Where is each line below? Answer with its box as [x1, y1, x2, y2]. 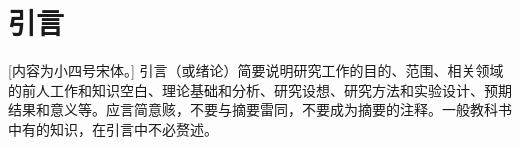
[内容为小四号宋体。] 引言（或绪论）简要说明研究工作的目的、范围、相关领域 [8, 60, 504, 81]
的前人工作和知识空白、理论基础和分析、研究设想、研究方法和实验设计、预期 [8, 79, 512, 100]
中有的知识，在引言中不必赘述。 [8, 118, 218, 139]
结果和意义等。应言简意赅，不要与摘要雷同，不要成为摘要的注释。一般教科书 [8, 99, 512, 120]
